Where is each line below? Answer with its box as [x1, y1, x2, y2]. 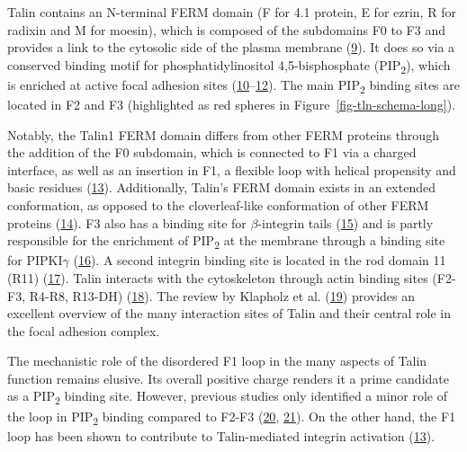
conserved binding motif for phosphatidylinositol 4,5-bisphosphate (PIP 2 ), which [7, 55, 451, 76]
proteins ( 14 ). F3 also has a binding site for [7, 213, 247, 232]
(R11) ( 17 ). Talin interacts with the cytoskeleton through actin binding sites [7, 268, 428, 287]
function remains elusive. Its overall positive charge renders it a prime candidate [7, 368, 449, 387]
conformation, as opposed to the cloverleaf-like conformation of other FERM [7, 196, 429, 214]
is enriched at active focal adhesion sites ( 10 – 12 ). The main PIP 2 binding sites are [7, 75, 460, 96]
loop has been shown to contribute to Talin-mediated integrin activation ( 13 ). [7, 426, 436, 445]
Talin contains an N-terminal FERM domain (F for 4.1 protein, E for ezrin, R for [7, 3, 456, 21]
